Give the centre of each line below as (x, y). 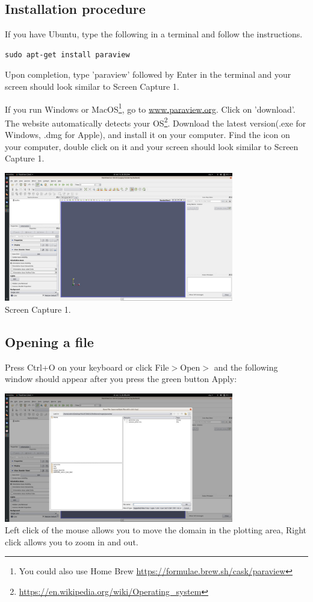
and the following (246, 367)
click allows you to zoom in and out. (72, 541)
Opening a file (49, 342)
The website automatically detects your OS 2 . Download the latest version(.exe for (156, 122)
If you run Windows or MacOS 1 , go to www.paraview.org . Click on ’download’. (150, 108)
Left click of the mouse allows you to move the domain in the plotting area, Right (156, 530)
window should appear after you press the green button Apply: (121, 379)
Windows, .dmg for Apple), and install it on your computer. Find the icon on (147, 135)
